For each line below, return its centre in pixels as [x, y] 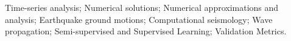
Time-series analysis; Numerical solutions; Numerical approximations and [142, 7]
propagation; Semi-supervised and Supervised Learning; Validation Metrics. [146, 31]
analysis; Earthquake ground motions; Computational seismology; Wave [139, 19]
